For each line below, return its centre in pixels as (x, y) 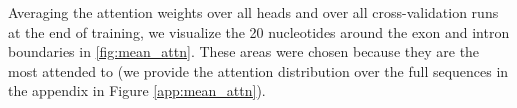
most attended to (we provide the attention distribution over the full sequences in (258, 70)
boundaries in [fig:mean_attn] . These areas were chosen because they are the (244, 51)
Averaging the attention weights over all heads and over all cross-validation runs (253, 12)
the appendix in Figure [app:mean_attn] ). (137, 90)
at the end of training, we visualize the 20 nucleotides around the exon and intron (259, 31)
